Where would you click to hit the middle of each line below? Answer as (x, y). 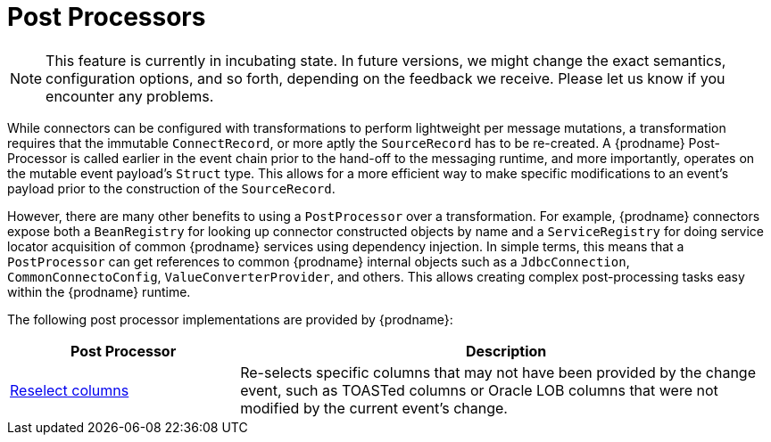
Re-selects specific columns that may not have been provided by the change (498, 372)
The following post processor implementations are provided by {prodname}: (230, 319)
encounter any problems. (130, 96)
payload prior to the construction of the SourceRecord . (171, 188)
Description (506, 351)
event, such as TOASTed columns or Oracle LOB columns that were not (479, 390)
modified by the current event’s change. (374, 408)
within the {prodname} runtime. (99, 291)
